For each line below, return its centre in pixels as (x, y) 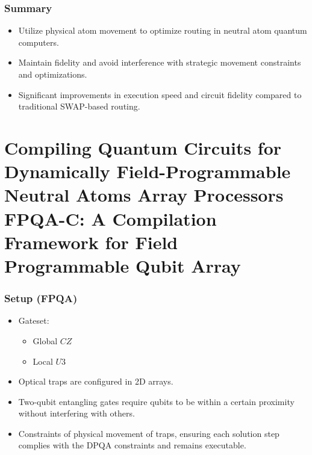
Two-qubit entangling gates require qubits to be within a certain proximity (156, 401)
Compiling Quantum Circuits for (143, 147)
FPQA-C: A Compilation (111, 218)
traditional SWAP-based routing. (79, 106)
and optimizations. (53, 74)
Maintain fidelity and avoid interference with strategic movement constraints (160, 62)
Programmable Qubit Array (123, 265)
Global (45, 340)
